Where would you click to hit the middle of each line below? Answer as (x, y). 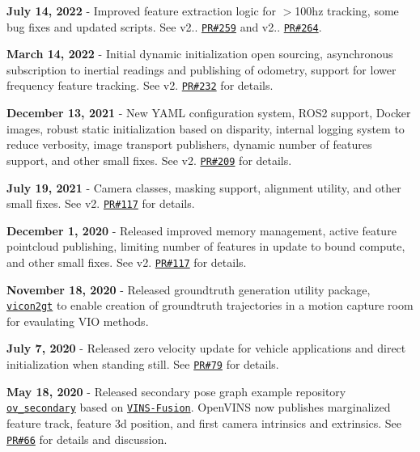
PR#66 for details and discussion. (87, 439)
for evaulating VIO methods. (78, 321)
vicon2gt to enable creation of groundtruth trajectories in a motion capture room (210, 305)
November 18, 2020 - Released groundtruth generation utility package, (189, 289)
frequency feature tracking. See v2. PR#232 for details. (140, 85)
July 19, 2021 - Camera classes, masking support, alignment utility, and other (204, 187)
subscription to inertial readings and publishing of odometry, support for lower (202, 69)
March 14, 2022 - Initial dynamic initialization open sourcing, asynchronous (200, 54)
